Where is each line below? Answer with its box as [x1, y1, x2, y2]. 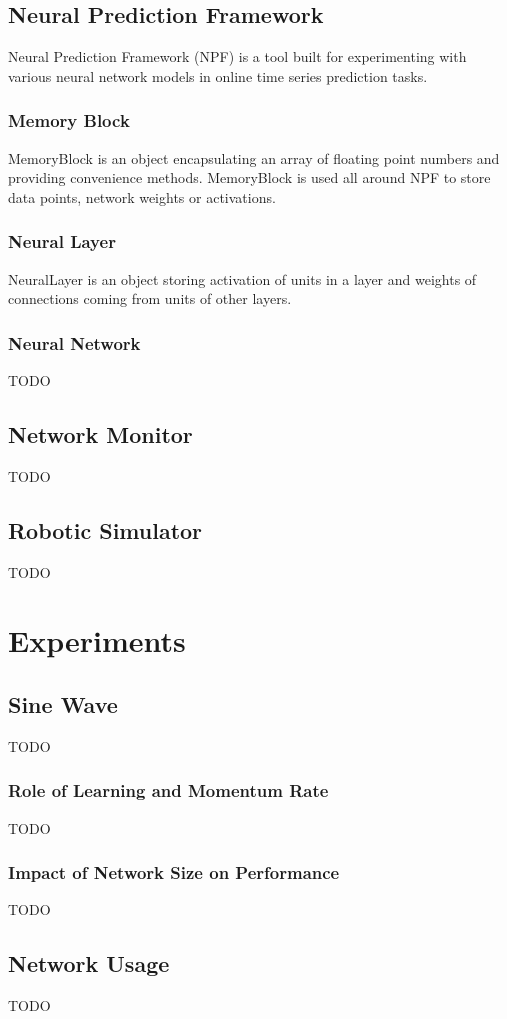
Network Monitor [8, 419, 193, 449]
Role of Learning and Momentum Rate [8, 778, 329, 803]
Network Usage [8, 948, 170, 979]
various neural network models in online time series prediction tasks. [8, 65, 428, 86]
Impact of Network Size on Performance [8, 860, 340, 885]
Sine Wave [8, 688, 118, 719]
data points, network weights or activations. [8, 186, 276, 207]
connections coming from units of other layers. [8, 288, 292, 309]
